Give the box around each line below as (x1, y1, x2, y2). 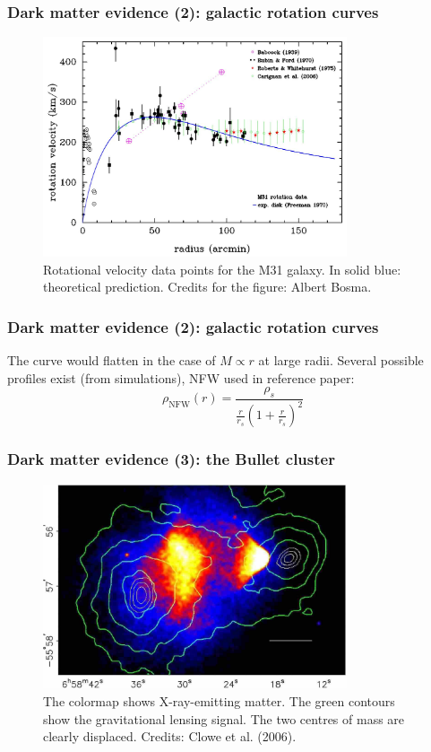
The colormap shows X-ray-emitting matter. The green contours (43, 692, 395, 711)
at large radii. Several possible (258, 351, 424, 369)
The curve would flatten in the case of (7, 351, 216, 369)
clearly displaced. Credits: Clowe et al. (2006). (43, 727, 297, 746)
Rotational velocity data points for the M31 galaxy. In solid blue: (43, 259, 401, 278)
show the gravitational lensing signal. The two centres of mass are (43, 709, 405, 728)
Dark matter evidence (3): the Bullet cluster (7, 448, 335, 470)
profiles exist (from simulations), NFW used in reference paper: (7, 368, 355, 387)
